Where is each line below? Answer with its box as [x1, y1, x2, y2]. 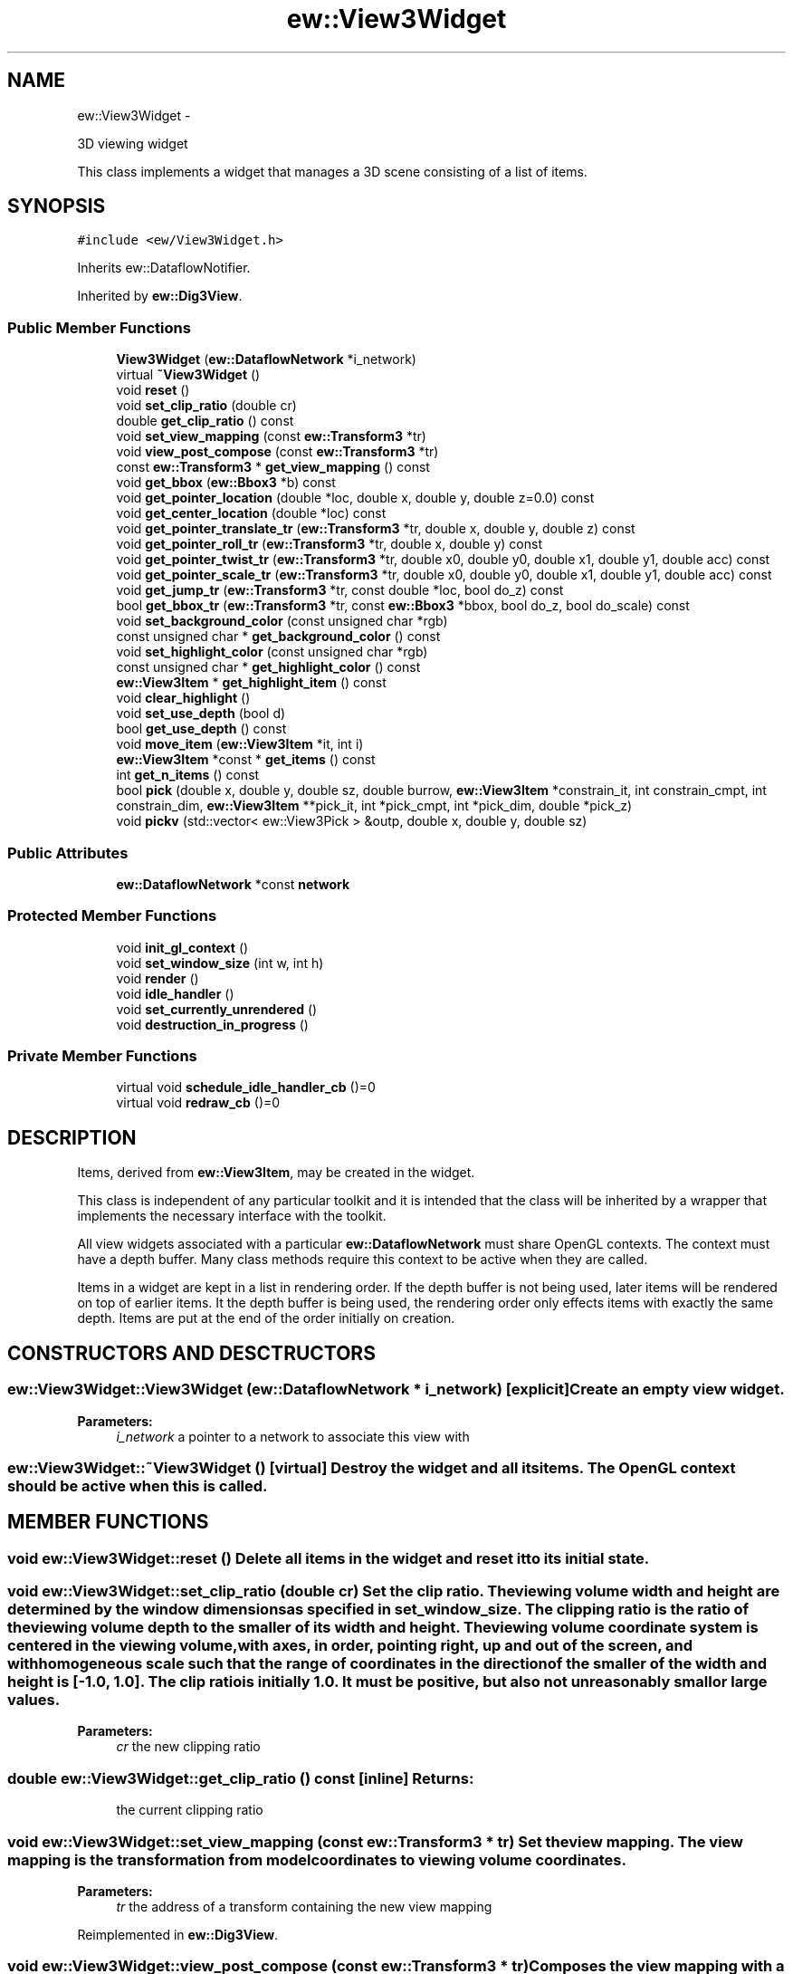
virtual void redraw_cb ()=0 [116, 1095, 281, 1111]
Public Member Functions [7, 318, 191, 337]
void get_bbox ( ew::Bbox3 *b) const [116, 474, 336, 491]
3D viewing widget [77, 135, 188, 151]
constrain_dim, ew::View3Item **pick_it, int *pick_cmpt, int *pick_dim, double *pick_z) [116, 798, 633, 814]
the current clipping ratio [116, 1802, 263, 1818]
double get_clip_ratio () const [116, 413, 294, 429]
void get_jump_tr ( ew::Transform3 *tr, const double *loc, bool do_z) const [116, 582, 564, 599]
